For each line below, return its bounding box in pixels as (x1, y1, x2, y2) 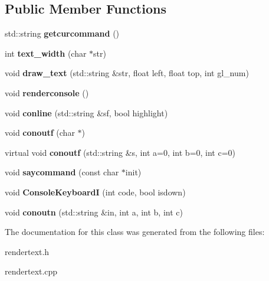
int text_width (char (5, 47, 87, 59)
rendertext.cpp (5, 265, 58, 277)
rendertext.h (5, 245, 50, 257)
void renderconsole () (5, 86, 89, 99)
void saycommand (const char (5, 166, 119, 178)
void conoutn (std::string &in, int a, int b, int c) (5, 205, 183, 218)
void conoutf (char (5, 126, 75, 139)
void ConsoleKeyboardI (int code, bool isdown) (5, 185, 186, 198)
